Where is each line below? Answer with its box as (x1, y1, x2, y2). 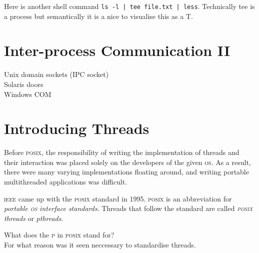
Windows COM (4, 88, 51, 99)
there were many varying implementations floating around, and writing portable (4, 166, 249, 177)
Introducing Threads (4, 118, 149, 138)
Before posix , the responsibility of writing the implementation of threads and (4, 147, 239, 157)
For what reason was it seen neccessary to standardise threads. (4, 239, 196, 250)
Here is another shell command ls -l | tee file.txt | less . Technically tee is (4, 1, 255, 11)
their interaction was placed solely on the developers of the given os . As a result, (4, 156, 251, 167)
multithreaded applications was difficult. (4, 176, 127, 187)
